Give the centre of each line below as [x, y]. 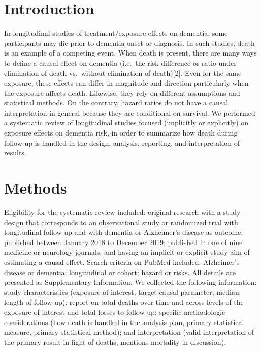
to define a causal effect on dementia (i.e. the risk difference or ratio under [120, 62]
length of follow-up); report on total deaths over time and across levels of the [124, 302]
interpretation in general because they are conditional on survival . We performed [130, 112]
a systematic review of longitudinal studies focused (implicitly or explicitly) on [126, 123]
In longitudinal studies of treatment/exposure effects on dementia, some [116, 33]
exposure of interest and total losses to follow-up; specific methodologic [115, 312]
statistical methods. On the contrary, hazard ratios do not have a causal [116, 103]
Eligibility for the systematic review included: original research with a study [122, 212]
